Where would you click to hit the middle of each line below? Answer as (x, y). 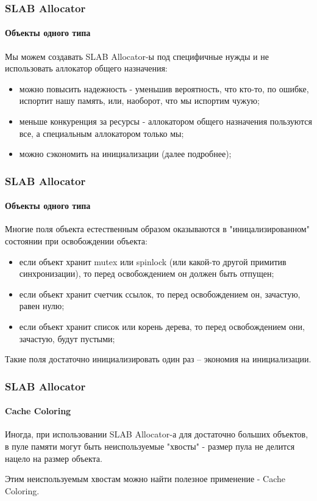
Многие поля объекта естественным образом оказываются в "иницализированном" (157, 229)
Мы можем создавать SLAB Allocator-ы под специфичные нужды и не (137, 56)
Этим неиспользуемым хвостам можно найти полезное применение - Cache (145, 479)
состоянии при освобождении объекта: (76, 241)
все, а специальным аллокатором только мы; (102, 133)
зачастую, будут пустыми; (67, 338)
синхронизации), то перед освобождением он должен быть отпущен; (147, 273)
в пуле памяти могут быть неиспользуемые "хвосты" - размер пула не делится (150, 446)
